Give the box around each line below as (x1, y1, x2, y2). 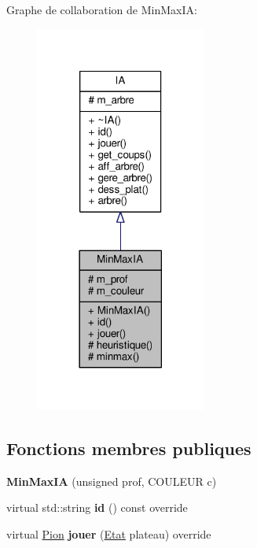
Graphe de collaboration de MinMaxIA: (6, 2, 197, 17)
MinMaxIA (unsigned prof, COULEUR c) (6, 472, 217, 489)
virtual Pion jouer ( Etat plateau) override (6, 526, 211, 542)
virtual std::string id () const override (6, 499, 188, 516)
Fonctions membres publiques (6, 436, 251, 461)
